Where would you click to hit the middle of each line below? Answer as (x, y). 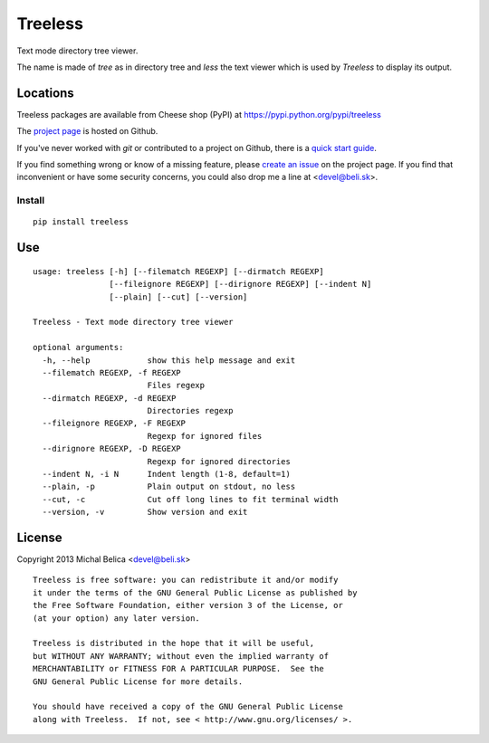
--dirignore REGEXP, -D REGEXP (111, 449)
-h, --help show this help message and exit (169, 360)
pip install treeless (81, 222)
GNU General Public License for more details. (138, 681)
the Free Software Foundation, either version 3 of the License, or (188, 605)
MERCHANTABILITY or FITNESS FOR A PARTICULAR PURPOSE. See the (179, 669)
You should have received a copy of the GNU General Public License (188, 707)
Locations (45, 93)
